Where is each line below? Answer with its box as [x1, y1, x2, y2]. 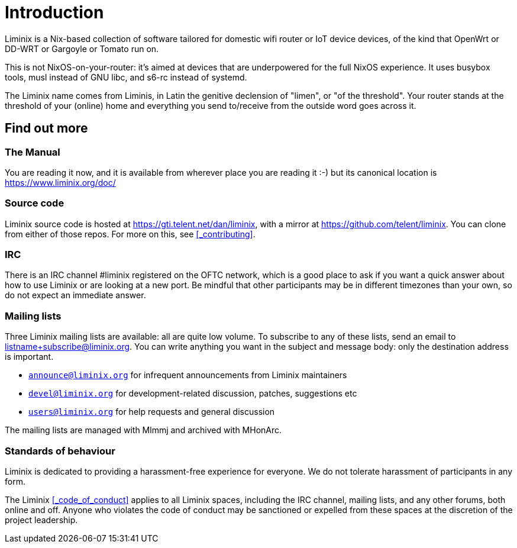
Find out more [5, 121, 88, 136]
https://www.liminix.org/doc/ [5, 177, 116, 188]
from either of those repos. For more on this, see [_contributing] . [5, 228, 256, 239]
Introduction [5, 2, 104, 22]
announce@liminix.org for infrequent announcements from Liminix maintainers [28, 370, 347, 381]
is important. [5, 352, 54, 362]
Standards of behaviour [5, 444, 115, 457]
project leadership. [5, 514, 78, 525]
